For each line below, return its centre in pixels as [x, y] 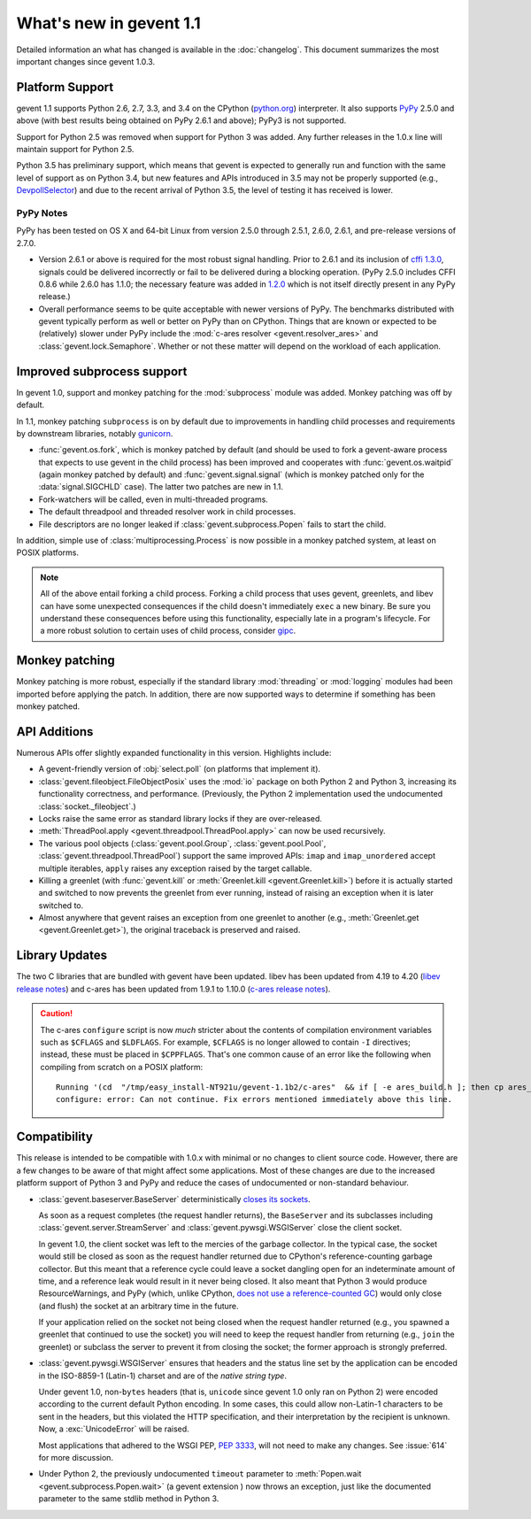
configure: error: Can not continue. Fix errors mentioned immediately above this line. [254, 1099]
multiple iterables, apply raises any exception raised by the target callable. [175, 868]
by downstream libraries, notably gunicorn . [95, 433]
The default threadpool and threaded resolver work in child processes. [167, 512]
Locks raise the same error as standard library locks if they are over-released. [181, 818]
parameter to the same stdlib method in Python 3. [129, 1499]
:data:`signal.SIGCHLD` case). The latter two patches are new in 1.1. [161, 487]
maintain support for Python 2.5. [75, 150]
